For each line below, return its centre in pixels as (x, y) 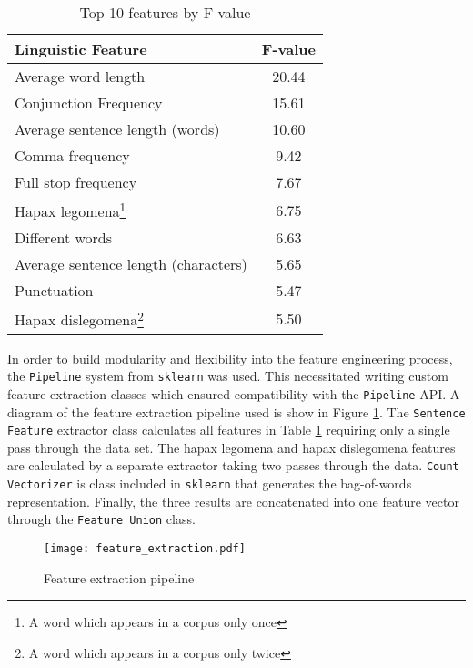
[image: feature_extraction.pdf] (145, 549)
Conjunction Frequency (89, 103)
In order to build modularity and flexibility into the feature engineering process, (230, 358)
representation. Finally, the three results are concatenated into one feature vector (233, 501)
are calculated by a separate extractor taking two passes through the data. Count (233, 465)
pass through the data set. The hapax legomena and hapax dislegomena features (231, 447)
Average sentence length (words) (117, 129)
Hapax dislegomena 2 (79, 319)
